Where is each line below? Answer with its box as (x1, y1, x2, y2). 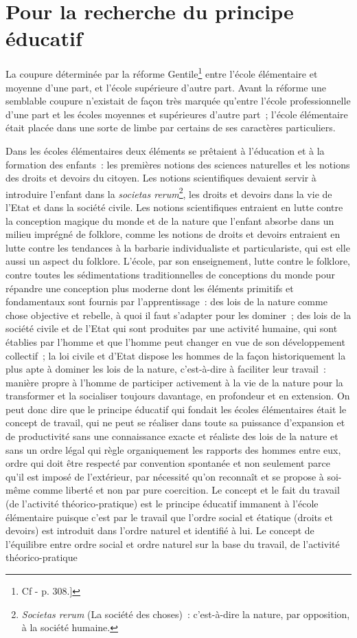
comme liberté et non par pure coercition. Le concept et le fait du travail (33, 483, 340, 497)
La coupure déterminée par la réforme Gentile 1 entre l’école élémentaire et (5, 65, 318, 80)
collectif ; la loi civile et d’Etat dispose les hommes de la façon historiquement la (5, 348, 346, 362)
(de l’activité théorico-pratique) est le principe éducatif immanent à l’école (5, 496, 319, 511)
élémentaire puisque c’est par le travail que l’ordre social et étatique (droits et (5, 509, 333, 524)
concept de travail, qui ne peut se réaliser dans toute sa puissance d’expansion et (5, 415, 345, 430)
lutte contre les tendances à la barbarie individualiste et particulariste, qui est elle (5, 240, 350, 254)
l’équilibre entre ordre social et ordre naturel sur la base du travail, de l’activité (5, 536, 340, 551)
